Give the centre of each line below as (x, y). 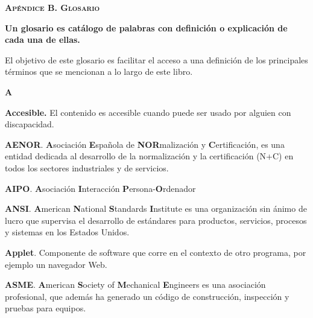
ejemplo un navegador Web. (56, 264)
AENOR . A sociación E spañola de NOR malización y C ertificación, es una (145, 144)
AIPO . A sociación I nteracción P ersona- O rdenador (100, 188)
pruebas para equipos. (46, 308)
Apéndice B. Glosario (52, 7)
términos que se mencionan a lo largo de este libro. (99, 72)
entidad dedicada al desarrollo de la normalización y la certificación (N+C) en (149, 156)
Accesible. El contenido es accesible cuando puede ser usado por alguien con (148, 112)
